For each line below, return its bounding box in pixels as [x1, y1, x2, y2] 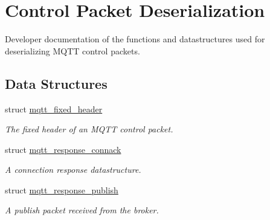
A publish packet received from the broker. [5, 204, 159, 216]
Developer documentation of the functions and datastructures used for [5, 33, 265, 45]
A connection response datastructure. [5, 163, 141, 176]
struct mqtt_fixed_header [5, 102, 103, 115]
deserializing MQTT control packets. [5, 44, 140, 57]
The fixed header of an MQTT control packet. [5, 123, 173, 135]
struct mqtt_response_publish [5, 183, 118, 196]
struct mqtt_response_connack [5, 143, 121, 155]
